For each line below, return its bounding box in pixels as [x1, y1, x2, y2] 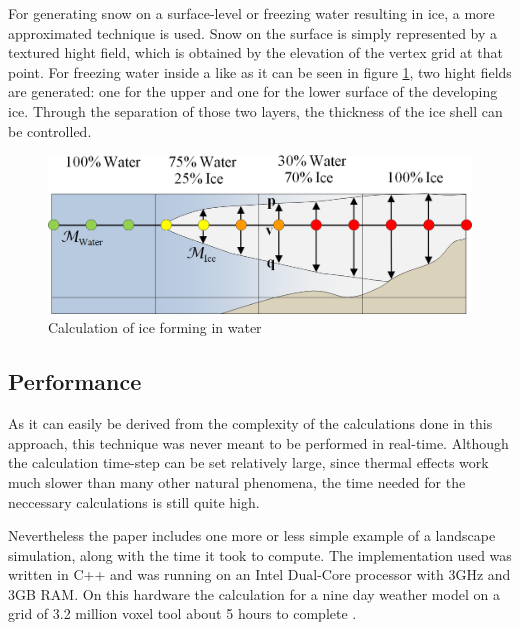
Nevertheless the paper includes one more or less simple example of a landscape [8, 525, 496, 546]
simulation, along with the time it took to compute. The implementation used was [8, 544, 512, 565]
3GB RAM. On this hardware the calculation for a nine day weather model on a [8, 583, 500, 604]
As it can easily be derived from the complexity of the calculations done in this [8, 413, 493, 434]
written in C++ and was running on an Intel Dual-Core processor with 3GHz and [8, 564, 511, 585]
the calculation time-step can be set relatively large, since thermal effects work [8, 452, 489, 473]
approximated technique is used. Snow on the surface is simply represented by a [8, 22, 498, 43]
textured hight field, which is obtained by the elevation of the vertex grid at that [8, 42, 503, 63]
